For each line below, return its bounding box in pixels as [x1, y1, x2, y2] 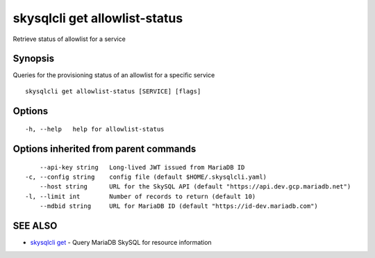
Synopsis [12, 53, 55, 65]
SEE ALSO [12, 220, 58, 232]
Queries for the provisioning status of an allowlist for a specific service [12, 71, 215, 79]
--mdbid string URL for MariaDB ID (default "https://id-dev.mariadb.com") [39, 202, 319, 210]
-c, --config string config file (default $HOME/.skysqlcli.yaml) [25, 173, 267, 181]
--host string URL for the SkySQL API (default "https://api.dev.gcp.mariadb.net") [39, 183, 351, 191]
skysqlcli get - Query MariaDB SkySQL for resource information [30, 239, 212, 247]
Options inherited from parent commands [12, 143, 197, 155]
